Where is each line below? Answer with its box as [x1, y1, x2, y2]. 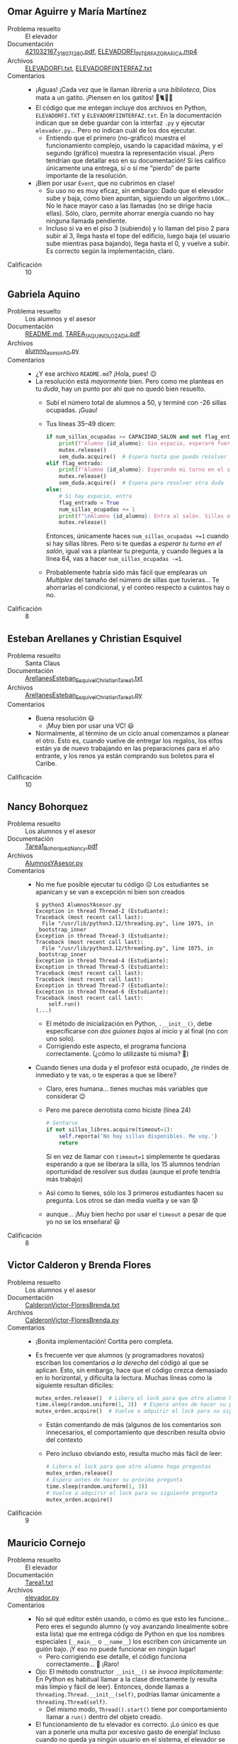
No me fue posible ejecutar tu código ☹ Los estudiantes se [35, 880, 209, 889]
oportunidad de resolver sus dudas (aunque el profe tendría [45, 1167, 221, 1176]
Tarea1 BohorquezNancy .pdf [25, 842, 98, 852]
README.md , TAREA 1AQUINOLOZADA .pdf [25, 330, 140, 340]
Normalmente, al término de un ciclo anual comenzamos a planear [35, 728, 229, 737]
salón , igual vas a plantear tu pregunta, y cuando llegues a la [45, 547, 224, 555]
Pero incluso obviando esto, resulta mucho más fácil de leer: [45, 1450, 223, 1458]
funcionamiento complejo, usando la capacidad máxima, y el [45, 141, 223, 150]
